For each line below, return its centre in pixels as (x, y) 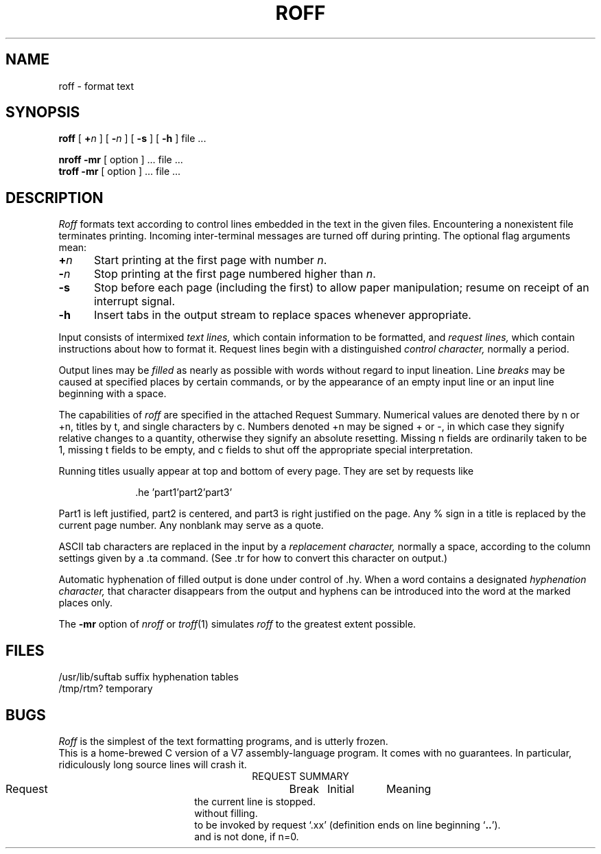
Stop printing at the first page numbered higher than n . (235, 274)
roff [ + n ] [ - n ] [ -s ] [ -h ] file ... (132, 139)
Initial (341, 788)
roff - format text (96, 86)
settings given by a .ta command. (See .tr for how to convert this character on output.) (253, 558)
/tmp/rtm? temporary (106, 689)
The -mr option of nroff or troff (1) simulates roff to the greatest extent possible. (237, 624)
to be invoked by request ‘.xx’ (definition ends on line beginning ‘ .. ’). (347, 825)
